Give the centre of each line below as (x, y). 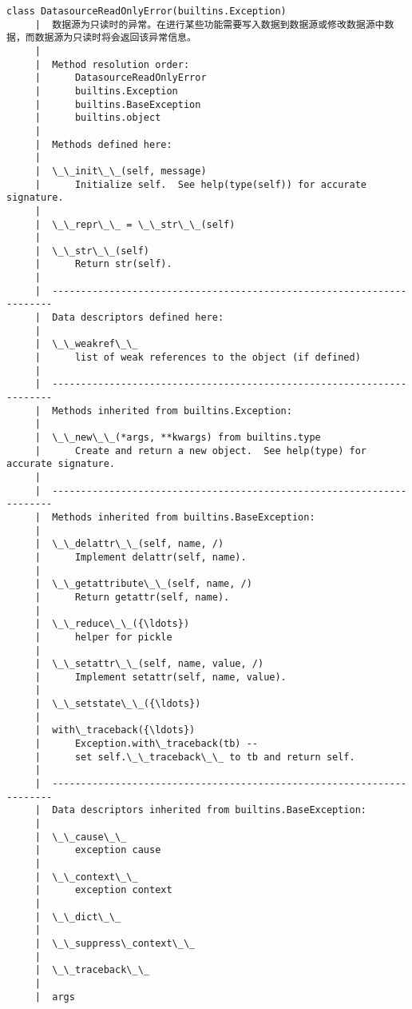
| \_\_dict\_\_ (78, 917)
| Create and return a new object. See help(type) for (201, 451)
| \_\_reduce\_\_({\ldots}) (112, 624)
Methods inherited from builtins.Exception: (172, 411)
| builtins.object (98, 118)
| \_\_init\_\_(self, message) (121, 171)
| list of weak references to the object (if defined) (198, 358)
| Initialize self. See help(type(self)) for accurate (201, 184)
